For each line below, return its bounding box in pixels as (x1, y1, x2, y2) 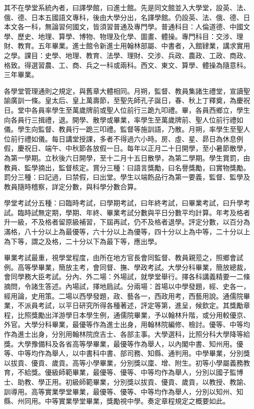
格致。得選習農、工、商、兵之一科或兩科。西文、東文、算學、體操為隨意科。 (4, 60, 250, 70)
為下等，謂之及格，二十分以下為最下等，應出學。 (4, 236, 161, 246)
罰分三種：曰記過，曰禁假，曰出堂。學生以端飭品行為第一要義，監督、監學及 (4, 172, 250, 182)
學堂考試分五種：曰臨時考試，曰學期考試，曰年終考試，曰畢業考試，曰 (4, 198, 230, 208)
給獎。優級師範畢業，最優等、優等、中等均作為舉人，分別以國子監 (24, 367, 236, 377)
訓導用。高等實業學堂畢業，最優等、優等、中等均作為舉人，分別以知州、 (4, 386, 236, 396)
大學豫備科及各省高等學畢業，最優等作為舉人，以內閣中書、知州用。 (17, 338, 236, 348)
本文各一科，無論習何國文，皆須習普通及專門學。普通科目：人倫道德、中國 (4, 21, 243, 32)
